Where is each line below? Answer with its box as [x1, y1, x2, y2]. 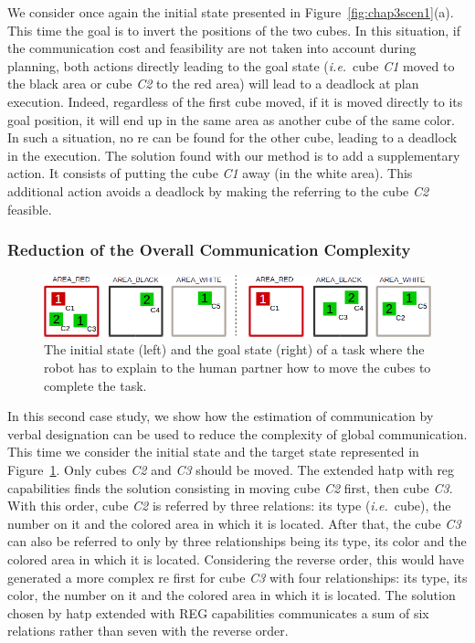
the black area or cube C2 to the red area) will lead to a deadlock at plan [7, 74, 419, 93]
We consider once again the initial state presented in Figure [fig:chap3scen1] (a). [7, 3, 454, 21]
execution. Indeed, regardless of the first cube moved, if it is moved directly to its [7, 91, 463, 111]
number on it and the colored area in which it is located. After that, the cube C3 [7, 513, 461, 532]
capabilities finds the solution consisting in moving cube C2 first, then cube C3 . [7, 478, 453, 497]
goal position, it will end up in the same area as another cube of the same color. [7, 110, 456, 129]
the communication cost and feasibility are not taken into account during [7, 38, 417, 58]
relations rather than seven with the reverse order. [7, 621, 289, 640]
